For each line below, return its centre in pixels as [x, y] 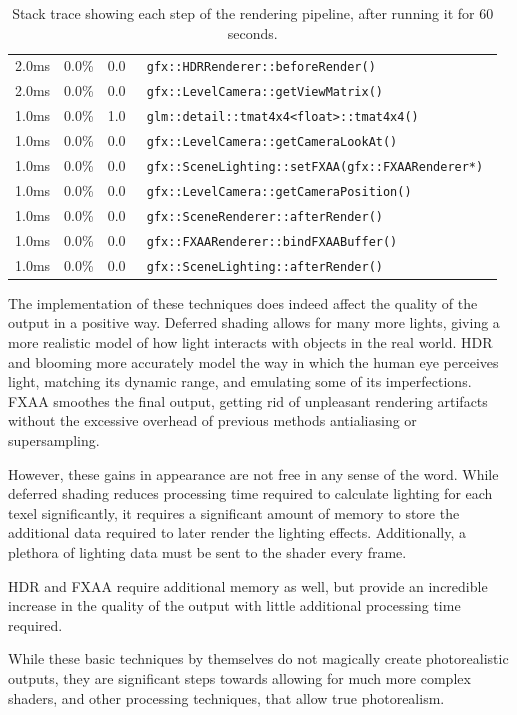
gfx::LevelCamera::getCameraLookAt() [272, 142]
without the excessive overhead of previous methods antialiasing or [212, 420]
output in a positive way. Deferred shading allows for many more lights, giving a [254, 322]
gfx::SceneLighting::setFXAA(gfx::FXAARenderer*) [315, 167]
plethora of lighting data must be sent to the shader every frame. [207, 551]
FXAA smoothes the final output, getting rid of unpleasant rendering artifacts [248, 400]
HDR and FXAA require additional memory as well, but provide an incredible [248, 585]
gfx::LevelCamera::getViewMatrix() [264, 92]
